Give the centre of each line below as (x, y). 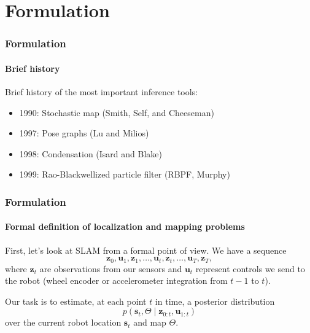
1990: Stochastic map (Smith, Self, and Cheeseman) (117, 112)
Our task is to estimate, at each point (76, 301)
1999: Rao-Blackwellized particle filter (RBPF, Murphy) (125, 174)
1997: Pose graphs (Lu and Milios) (84, 133)
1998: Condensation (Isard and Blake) (91, 153)
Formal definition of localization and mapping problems (125, 226)
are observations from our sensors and (111, 268)
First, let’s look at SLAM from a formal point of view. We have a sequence (146, 250)
